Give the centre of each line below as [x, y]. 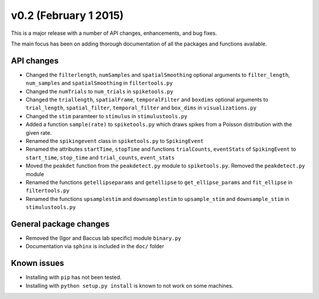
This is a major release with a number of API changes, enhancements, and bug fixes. [114, 33]
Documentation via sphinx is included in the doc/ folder [95, 246]
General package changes [60, 224]
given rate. [39, 132]
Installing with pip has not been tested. [74, 277]
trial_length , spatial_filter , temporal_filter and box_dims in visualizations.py [141, 108]
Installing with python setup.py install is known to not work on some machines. [129, 285]
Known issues [38, 263]
